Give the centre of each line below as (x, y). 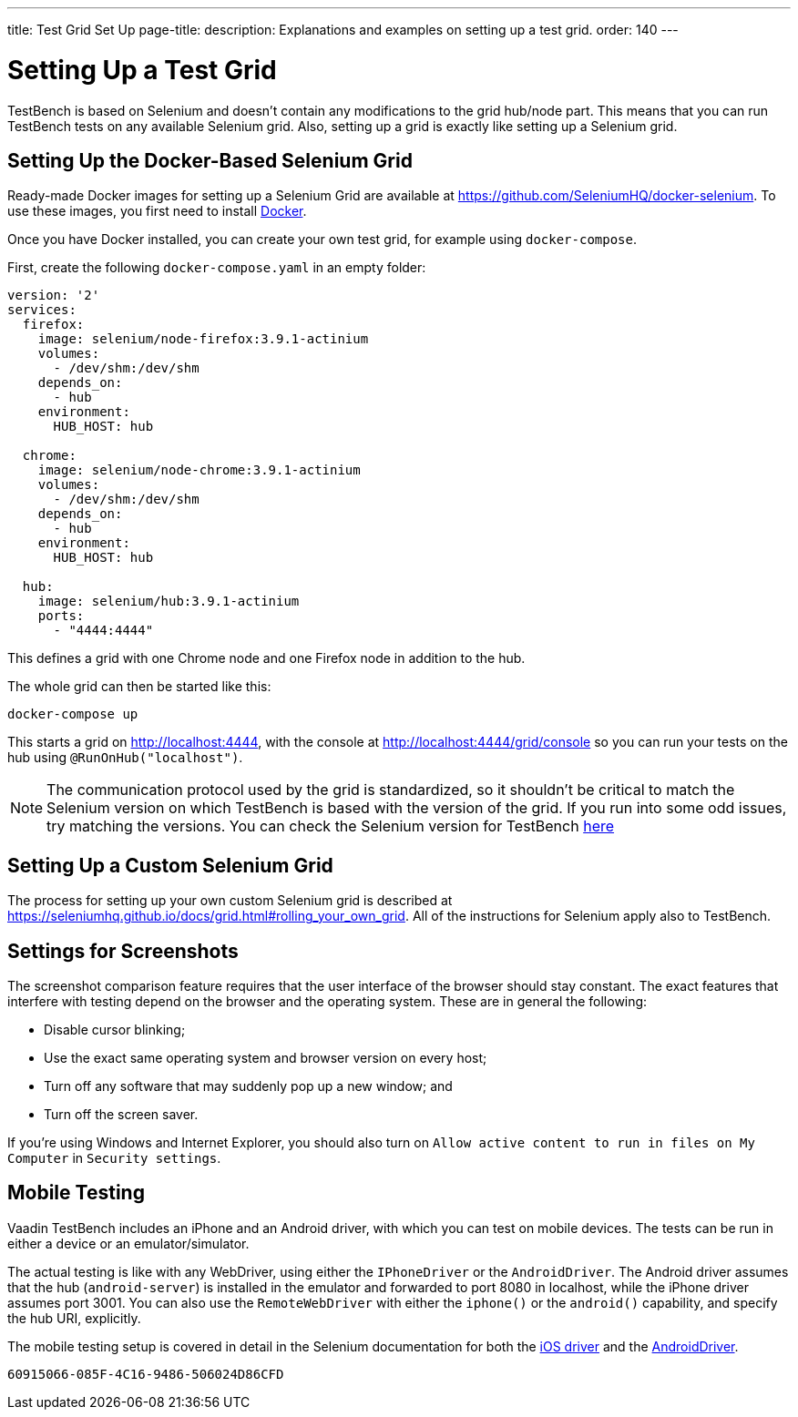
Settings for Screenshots (123, 951)
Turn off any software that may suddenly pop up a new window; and (248, 1086)
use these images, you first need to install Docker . (157, 211)
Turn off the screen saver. (121, 1115)
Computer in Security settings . (114, 1158)
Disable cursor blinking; (115, 1030)
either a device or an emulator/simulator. (128, 1243)
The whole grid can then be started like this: (139, 687)
